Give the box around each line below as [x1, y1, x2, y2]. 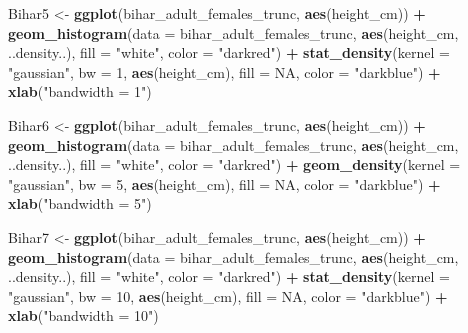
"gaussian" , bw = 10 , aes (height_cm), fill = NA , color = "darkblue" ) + [8, 285, 448, 306]
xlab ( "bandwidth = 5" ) [8, 193, 152, 214]
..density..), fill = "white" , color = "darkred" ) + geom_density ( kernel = [8, 154, 461, 175]
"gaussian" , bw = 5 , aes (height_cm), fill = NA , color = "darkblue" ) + [8, 173, 441, 194]
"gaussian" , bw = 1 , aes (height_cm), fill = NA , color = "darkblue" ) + [8, 61, 441, 82]
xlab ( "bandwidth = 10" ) [8, 305, 159, 326]
